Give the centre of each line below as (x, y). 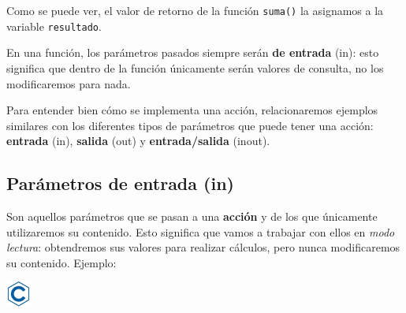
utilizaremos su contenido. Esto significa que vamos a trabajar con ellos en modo (201, 231)
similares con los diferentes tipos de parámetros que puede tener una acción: (190, 125)
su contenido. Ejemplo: (61, 262)
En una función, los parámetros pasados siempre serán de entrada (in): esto (193, 52)
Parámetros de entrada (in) (120, 183)
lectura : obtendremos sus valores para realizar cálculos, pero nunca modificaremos (203, 247)
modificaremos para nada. (69, 83)
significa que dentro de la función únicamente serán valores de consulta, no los (195, 67)
